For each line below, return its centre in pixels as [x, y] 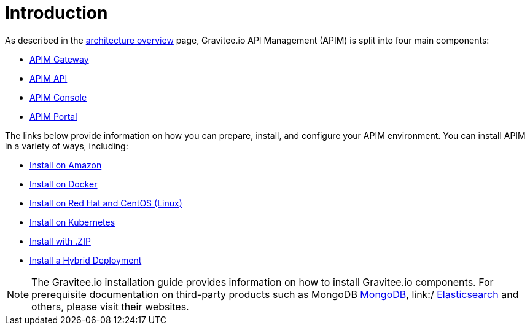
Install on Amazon [66, 165]
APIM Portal [53, 116]
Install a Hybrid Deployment [86, 260]
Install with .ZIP [60, 241]
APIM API [49, 78]
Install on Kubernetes [72, 222]
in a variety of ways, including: [67, 146]
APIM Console [58, 97]
